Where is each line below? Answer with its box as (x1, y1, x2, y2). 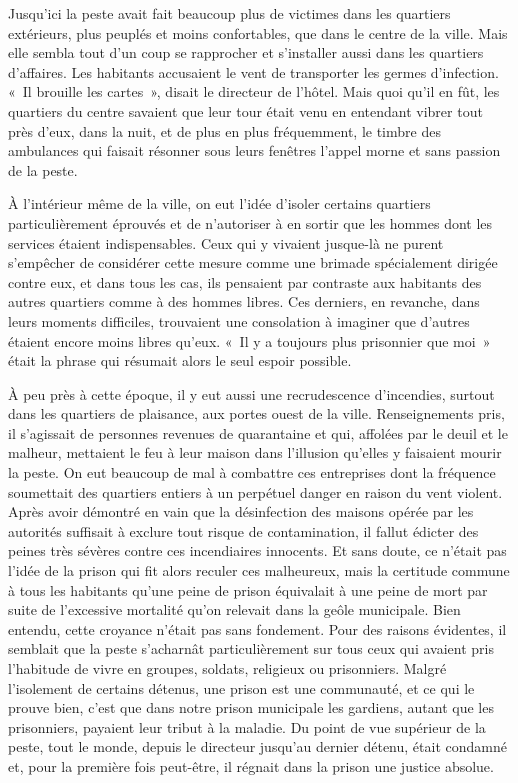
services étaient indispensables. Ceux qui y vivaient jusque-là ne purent (8, 232, 444, 253)
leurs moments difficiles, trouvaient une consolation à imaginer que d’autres (8, 310, 470, 331)
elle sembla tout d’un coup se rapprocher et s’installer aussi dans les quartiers (8, 42, 484, 63)
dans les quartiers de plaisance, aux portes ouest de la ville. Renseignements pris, (8, 403, 505, 424)
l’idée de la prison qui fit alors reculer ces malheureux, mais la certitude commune (8, 560, 510, 581)
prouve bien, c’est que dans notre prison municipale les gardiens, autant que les (8, 697, 494, 718)
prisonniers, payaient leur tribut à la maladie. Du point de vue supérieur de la (8, 716, 486, 737)
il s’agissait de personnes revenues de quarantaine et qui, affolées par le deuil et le (8, 422, 508, 443)
